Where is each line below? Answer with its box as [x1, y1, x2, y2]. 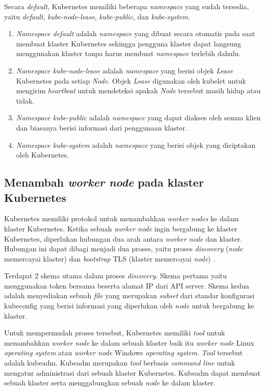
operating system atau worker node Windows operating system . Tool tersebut [4, 347, 243, 358]
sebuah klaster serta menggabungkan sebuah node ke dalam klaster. [4, 377, 216, 388]
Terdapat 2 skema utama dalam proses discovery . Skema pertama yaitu [4, 270, 227, 281]
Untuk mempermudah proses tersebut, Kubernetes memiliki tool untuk [4, 327, 225, 338]
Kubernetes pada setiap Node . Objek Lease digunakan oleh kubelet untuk [16, 75, 246, 86]
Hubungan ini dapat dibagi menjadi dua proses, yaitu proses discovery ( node [4, 243, 243, 254]
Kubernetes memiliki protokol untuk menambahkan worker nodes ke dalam [4, 213, 239, 224]
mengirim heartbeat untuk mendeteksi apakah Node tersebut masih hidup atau [16, 85, 261, 96]
